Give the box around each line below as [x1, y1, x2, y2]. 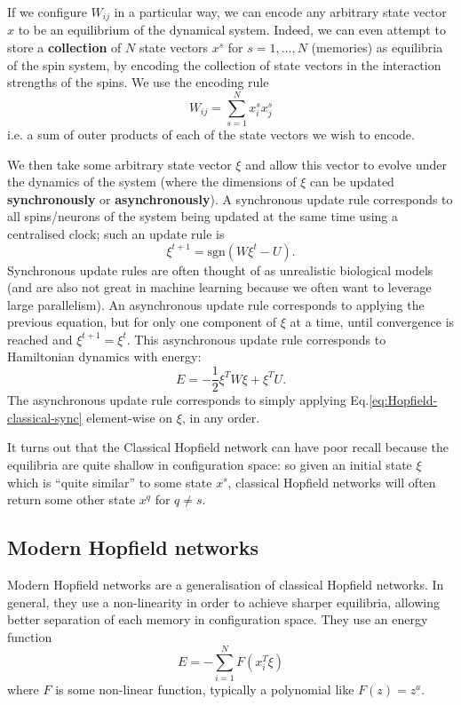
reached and [7, 329, 73, 348]
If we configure [7, 3, 87, 20]
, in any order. [181, 408, 260, 426]
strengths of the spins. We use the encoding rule [7, 73, 269, 91]
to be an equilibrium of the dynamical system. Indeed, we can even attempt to [18, 20, 446, 39]
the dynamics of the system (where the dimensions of [7, 172, 297, 191]
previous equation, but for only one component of [7, 313, 277, 331]
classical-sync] [7, 408, 83, 426]
